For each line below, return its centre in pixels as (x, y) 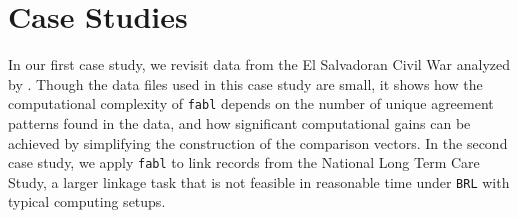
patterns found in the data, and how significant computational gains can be (239, 122)
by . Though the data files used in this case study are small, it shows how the (245, 83)
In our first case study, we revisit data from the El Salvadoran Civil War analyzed (259, 64)
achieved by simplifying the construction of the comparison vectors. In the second (258, 142)
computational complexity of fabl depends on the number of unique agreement (251, 103)
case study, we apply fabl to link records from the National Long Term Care (244, 162)
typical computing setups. (87, 201)
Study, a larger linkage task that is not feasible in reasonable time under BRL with (259, 181)
